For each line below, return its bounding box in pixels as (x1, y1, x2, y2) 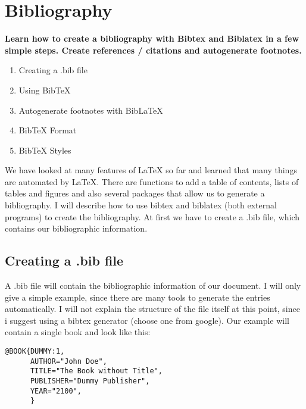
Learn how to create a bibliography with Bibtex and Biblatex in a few (5, 32, 299, 45)
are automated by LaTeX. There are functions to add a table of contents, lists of (5, 175, 299, 188)
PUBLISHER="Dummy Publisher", (30, 376, 150, 385)
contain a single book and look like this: (5, 326, 151, 338)
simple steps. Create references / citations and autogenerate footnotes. (5, 43, 302, 56)
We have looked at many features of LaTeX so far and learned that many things (5, 164, 297, 176)
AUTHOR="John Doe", (30, 357, 107, 366)
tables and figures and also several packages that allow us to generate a (5, 187, 265, 199)
